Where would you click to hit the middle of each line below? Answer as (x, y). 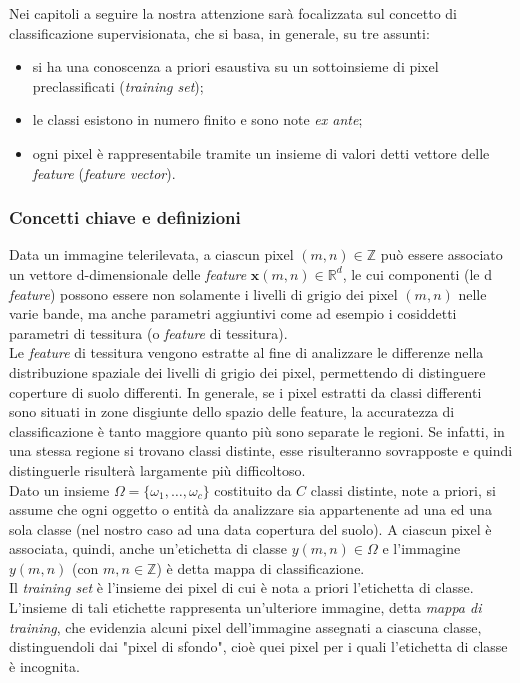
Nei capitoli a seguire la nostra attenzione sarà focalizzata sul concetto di (233, 13)
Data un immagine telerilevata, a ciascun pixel (151, 254)
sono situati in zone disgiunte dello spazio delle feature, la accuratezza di (232, 411)
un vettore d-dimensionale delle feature (128, 273)
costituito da (253, 489)
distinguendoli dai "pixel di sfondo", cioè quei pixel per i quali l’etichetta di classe (258, 646)
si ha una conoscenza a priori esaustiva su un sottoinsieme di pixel (235, 66)
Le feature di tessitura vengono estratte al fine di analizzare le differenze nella (246, 352)
